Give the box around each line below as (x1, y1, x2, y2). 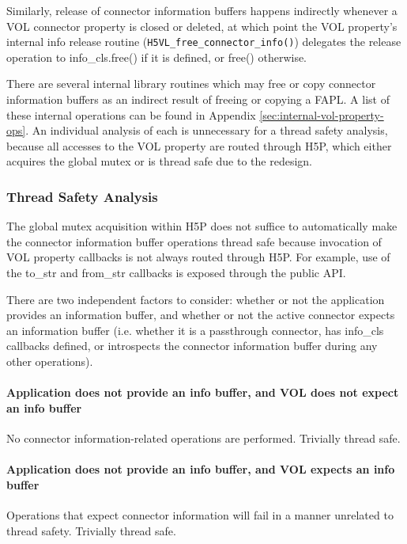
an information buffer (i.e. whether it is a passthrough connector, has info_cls (6, 321, 384, 338)
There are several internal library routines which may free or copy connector (6, 75, 376, 92)
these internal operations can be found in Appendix (6, 106, 256, 123)
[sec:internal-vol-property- (259, 106, 384, 123)
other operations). (6, 352, 93, 369)
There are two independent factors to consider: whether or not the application (6, 291, 385, 307)
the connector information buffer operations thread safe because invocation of (6, 233, 382, 249)
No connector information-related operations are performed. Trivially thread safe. (6, 429, 401, 446)
